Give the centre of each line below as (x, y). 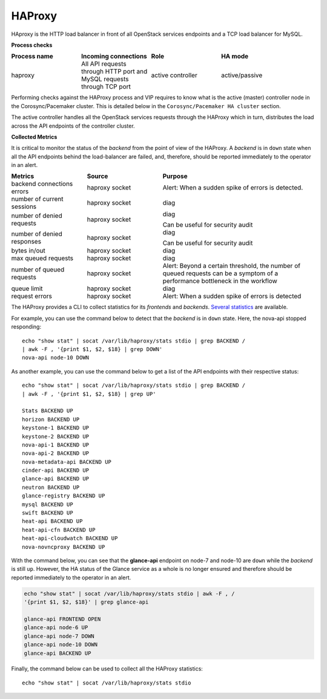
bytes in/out (28, 251)
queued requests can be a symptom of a (220, 273)
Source (97, 176)
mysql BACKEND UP (48, 504)
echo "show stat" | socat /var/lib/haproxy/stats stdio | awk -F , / (129, 593)
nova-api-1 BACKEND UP (56, 445)
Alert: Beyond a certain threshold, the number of (232, 266)
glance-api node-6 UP (56, 628)
